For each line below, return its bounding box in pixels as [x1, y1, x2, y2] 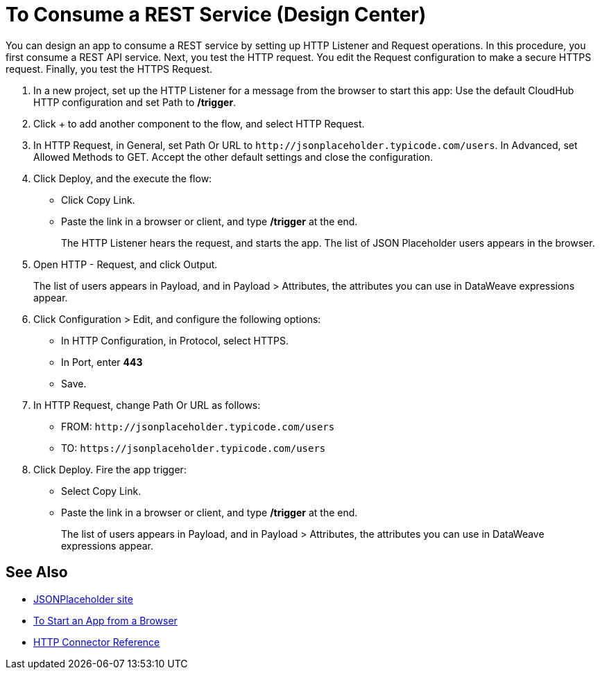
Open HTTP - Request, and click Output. [33, 258, 218, 270]
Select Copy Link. [61, 484, 142, 497]
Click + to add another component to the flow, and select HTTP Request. [33, 117, 365, 130]
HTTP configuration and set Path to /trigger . [33, 96, 237, 108]
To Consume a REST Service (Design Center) [6, 3, 427, 26]
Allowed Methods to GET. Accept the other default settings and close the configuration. [33, 150, 434, 163]
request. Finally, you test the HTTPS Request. [6, 62, 213, 75]
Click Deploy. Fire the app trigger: [33, 463, 187, 475]
